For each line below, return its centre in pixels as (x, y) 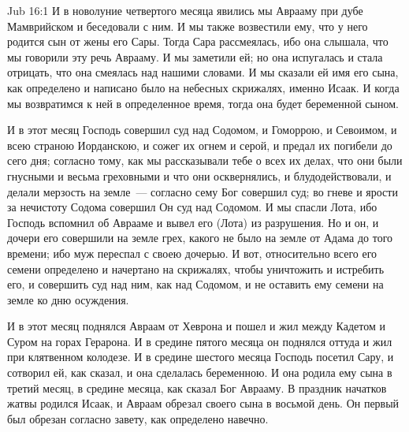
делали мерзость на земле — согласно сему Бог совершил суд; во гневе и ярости (203, 191)
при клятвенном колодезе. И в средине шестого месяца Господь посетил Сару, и (201, 357)
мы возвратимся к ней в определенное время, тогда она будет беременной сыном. (203, 103)
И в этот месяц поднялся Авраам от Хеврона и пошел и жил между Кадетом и (196, 326)
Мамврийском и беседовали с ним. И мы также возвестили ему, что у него (188, 26)
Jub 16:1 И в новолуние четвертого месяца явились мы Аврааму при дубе (185, 10)
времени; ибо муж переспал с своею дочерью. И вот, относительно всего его (192, 253)
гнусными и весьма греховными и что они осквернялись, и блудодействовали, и (199, 175)
